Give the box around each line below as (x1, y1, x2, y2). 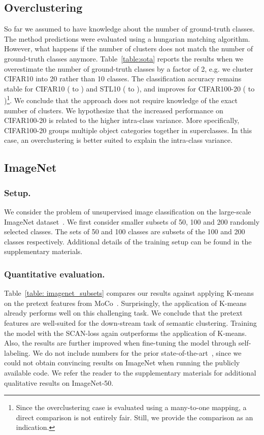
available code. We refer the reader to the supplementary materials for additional (4, 367, 256, 378)
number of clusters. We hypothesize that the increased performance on (4, 105, 223, 115)
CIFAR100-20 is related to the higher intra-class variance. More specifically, (4, 115, 240, 126)
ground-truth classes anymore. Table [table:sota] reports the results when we (4, 53, 243, 64)
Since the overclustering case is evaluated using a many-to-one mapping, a (16, 402, 247, 413)
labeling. (4, 347, 30, 358)
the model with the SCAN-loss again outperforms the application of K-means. (4, 327, 247, 338)
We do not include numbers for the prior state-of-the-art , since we (32, 347, 242, 358)
